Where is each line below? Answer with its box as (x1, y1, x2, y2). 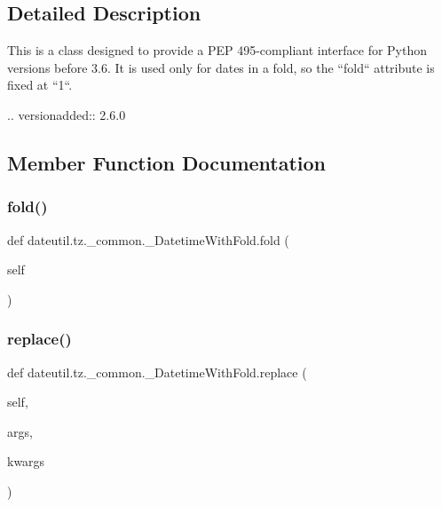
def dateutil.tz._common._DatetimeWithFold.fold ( (7, 230, 289, 249)
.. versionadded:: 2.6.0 (7, 105, 126, 123)
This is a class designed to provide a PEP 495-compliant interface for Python (7, 41, 428, 59)
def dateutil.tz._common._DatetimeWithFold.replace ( (7, 362, 307, 381)
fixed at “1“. (7, 75, 73, 94)
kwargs (7, 452, 45, 471)
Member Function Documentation (7, 148, 327, 176)
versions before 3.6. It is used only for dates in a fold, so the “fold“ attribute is (7, 58, 435, 76)
